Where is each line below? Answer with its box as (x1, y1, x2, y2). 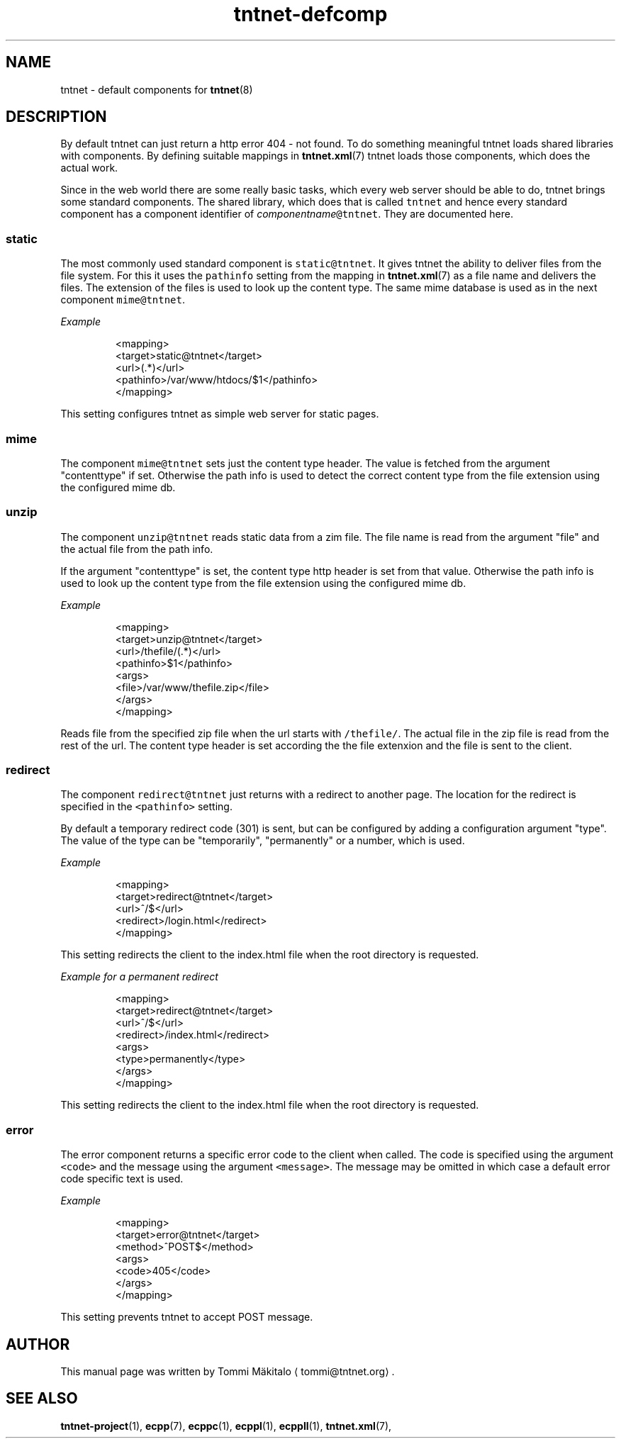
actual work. (60, 162, 118, 174)
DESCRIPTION (6, 108, 107, 126)
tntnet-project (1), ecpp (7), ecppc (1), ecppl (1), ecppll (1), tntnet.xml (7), (60, 1419, 392, 1432)
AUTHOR (6, 1335, 70, 1353)
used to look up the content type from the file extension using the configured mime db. (60, 576, 466, 589)
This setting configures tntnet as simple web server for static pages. (60, 408, 379, 420)
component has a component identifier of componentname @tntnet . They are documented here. (60, 208, 513, 220)
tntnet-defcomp (233, 2, 388, 26)
